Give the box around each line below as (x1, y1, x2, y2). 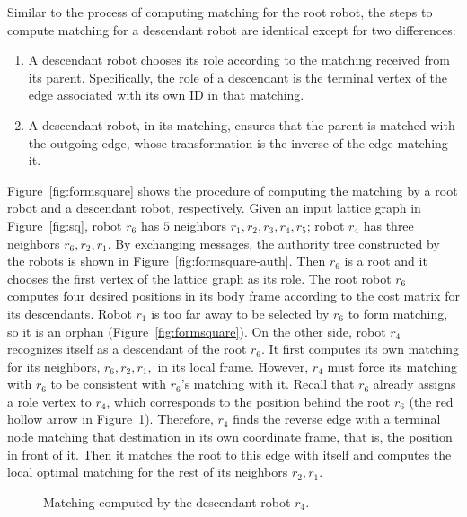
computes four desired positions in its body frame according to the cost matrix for (7, 286, 460, 305)
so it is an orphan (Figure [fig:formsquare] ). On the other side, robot (7, 321, 386, 340)
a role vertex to (7, 391, 92, 410)
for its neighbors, (7, 356, 101, 375)
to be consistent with (50, 374, 167, 393)
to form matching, (348, 303, 448, 322)
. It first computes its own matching (261, 339, 459, 358)
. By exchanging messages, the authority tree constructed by (107, 233, 440, 252)
